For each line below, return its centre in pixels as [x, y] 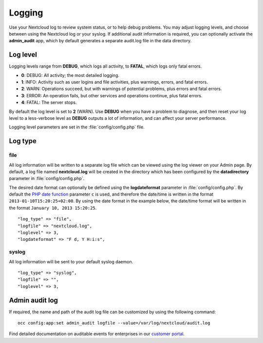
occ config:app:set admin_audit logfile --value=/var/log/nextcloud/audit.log [114, 323]
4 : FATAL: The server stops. [49, 103]
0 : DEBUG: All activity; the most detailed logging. [70, 75]
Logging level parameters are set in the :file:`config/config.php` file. [77, 127]
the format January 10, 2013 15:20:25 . [53, 208]
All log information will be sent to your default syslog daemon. [71, 262]
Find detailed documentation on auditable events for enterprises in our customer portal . [97, 334]
